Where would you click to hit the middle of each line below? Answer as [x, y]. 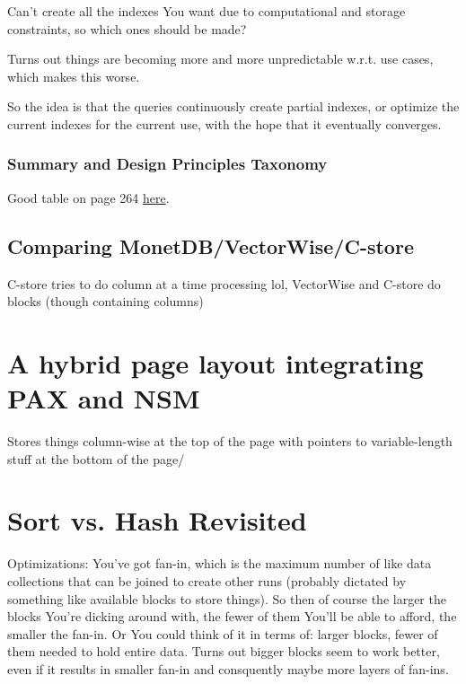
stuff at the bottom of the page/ [96, 458]
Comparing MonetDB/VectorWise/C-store [211, 246]
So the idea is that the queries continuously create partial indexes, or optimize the [233, 106]
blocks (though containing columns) [106, 301]
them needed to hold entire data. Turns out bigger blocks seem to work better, [224, 651]
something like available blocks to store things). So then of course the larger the [227, 598]
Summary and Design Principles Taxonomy [167, 164]
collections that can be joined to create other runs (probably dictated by [207, 580]
